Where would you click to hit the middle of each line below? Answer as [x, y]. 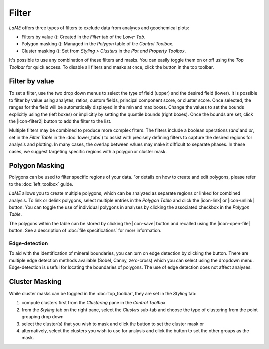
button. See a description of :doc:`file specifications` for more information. [85, 231]
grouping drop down [43, 317]
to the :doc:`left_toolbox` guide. [41, 184]
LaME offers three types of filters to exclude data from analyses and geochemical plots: [99, 28]
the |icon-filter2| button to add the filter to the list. [60, 121]
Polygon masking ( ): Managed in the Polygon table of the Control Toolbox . [98, 44]
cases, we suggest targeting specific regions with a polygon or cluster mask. [88, 151]
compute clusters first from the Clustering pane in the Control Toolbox [94, 303]
